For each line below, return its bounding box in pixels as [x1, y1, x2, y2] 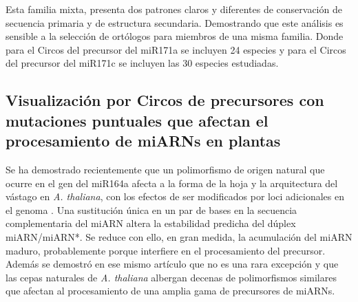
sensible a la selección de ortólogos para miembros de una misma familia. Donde [6, 29, 344, 43]
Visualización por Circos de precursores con [6, 89, 324, 111]
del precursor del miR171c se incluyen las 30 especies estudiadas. [6, 56, 279, 70]
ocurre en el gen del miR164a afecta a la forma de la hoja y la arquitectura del [6, 175, 338, 190]
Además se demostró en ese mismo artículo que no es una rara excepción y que [6, 257, 339, 271]
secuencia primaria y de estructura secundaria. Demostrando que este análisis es [6, 15, 344, 30]
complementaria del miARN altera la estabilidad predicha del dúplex [6, 216, 296, 230]
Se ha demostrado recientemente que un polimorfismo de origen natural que [6, 162, 325, 176]
